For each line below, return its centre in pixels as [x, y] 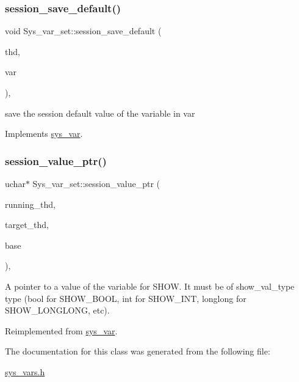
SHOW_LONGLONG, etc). [57, 310]
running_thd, [30, 204]
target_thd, [27, 225]
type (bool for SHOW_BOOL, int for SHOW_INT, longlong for [126, 298]
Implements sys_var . [44, 134]
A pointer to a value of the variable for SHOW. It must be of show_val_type [150, 286]
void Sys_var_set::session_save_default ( [83, 31]
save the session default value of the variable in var [100, 113]
